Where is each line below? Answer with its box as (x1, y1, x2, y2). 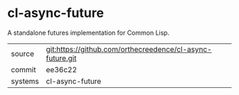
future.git (46, 53, 77, 63)
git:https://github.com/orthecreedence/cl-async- (46, 44, 212, 54)
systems (11, 76, 39, 86)
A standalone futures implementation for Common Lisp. (7, 28, 170, 37)
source (11, 48, 34, 58)
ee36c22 (46, 65, 78, 74)
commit (11, 65, 36, 74)
